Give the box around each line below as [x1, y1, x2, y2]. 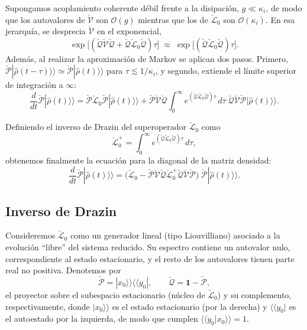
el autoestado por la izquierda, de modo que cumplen [5, 312, 198, 325]
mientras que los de [138, 13, 208, 25]
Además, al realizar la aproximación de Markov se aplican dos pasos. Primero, [5, 52, 288, 64]
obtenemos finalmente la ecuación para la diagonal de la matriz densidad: [5, 154, 272, 166]
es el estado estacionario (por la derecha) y [112, 300, 267, 312]
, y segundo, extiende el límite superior [156, 64, 296, 77]
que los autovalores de [5, 13, 85, 25]
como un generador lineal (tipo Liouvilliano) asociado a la [70, 229, 280, 241]
